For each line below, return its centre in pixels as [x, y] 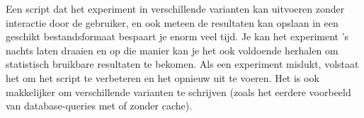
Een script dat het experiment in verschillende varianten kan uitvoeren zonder [175, 8]
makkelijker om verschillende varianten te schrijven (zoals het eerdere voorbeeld [178, 92]
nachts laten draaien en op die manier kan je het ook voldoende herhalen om [172, 50]
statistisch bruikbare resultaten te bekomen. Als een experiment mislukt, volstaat [182, 64]
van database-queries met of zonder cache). [99, 106]
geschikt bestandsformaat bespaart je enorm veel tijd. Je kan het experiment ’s [177, 36]
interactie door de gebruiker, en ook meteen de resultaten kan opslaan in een [172, 22]
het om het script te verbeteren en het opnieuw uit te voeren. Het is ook [163, 77]
